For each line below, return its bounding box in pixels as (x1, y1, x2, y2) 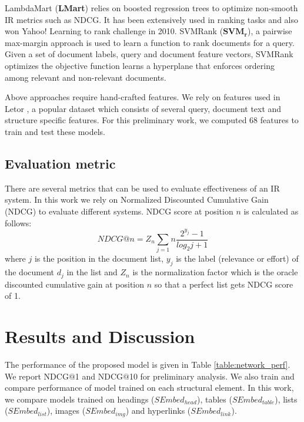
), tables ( (196, 393, 232, 405)
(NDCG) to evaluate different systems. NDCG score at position (5, 205, 233, 217)
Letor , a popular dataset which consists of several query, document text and (5, 102, 282, 114)
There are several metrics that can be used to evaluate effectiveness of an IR (5, 182, 280, 194)
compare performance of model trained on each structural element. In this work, (5, 381, 294, 394)
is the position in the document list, (34, 252, 164, 265)
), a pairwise (247, 25, 292, 37)
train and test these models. (5, 125, 105, 137)
